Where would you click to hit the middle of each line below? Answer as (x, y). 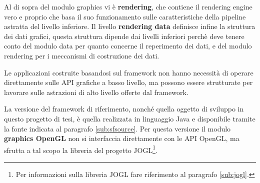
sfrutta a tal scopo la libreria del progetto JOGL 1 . (81, 149)
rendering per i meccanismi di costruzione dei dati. (82, 55)
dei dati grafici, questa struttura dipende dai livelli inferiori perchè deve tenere (124, 36)
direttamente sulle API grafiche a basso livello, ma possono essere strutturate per (128, 82)
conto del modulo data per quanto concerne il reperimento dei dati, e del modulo (128, 46)
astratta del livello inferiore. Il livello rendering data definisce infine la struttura (130, 26)
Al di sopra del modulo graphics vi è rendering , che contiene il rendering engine (128, 6)
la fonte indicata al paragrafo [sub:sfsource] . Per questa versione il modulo (117, 128)
